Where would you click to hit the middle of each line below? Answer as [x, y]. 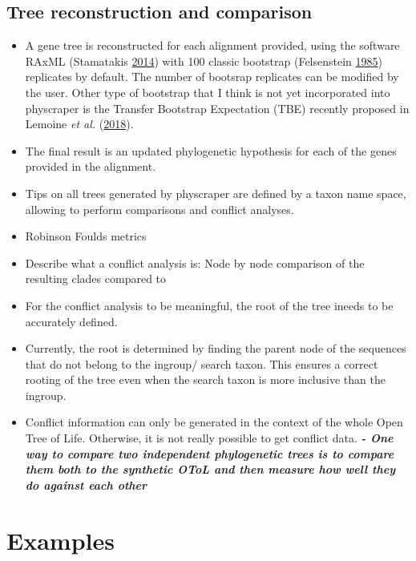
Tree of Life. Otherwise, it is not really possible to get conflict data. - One [209, 438]
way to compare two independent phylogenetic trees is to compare [210, 453]
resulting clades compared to [96, 278]
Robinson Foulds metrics [86, 236]
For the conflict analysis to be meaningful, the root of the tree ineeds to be [209, 305]
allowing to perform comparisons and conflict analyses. [160, 209]
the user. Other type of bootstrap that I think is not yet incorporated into [208, 92]
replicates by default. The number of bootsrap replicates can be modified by [212, 77]
